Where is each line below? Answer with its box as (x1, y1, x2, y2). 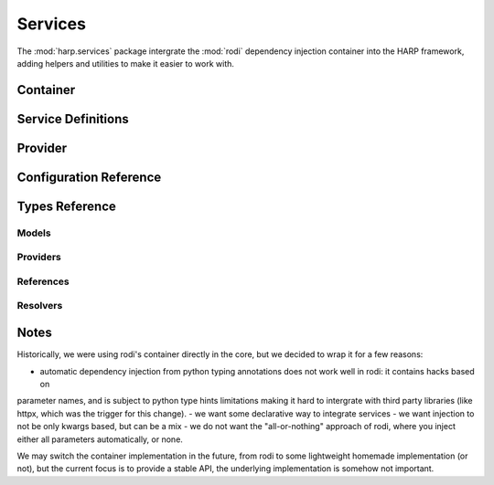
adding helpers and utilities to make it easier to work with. (16, 58, 235, 69)
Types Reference (16, 198, 116, 214)
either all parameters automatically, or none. (16, 434, 183, 445)
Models (16, 227, 51, 239)
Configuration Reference (16, 169, 162, 185)
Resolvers (16, 300, 63, 312)
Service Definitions (16, 111, 130, 127)
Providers (16, 251, 61, 264)
